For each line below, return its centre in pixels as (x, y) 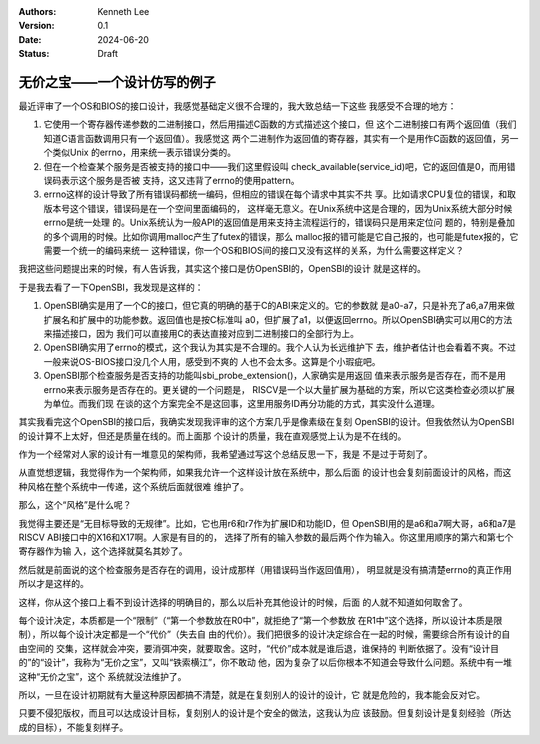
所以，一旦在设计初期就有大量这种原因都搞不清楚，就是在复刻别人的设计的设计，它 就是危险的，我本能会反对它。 (251, 694)
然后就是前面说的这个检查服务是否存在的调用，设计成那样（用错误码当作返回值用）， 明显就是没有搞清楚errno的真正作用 (265, 569)
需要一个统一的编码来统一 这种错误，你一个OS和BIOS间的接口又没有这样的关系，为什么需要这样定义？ (254, 250)
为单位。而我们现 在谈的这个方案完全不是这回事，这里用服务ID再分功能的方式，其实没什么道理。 (241, 403)
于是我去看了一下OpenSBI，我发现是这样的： (111, 287)
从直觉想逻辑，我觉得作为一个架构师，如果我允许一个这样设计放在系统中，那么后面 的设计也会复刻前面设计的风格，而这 (265, 472)
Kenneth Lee (123, 11)
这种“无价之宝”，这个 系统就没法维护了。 (102, 676)
